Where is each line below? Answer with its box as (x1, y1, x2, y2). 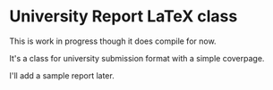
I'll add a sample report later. (9, 70, 115, 81)
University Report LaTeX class (9, 6, 238, 27)
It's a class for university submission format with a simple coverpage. (9, 53, 265, 63)
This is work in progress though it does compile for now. (9, 36, 217, 46)
